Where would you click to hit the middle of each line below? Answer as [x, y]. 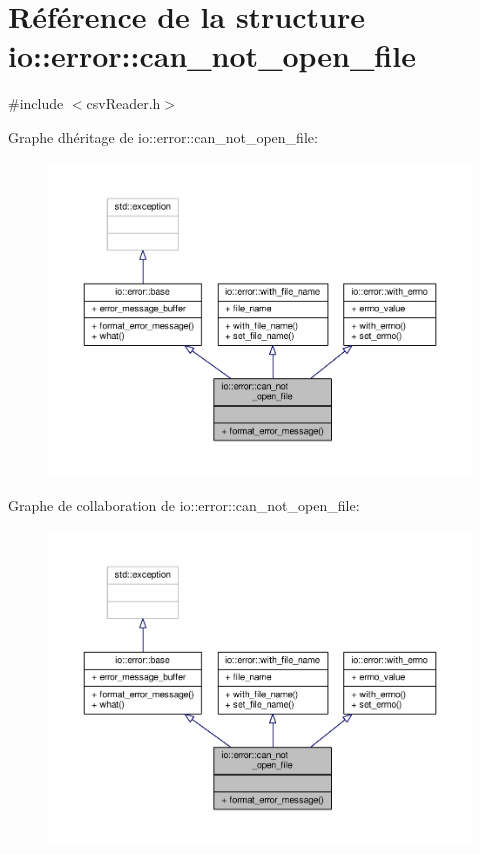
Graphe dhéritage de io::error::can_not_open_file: [163, 136]
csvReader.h [123, 103]
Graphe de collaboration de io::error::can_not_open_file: [184, 505]
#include [36, 103]
